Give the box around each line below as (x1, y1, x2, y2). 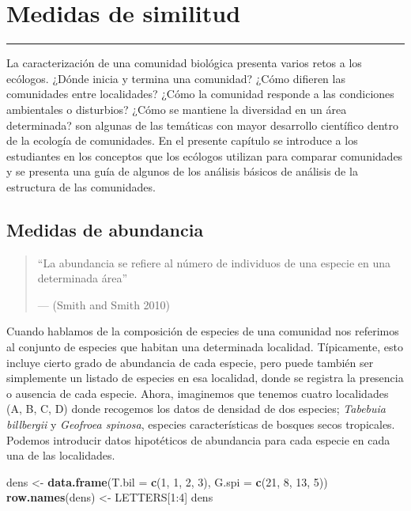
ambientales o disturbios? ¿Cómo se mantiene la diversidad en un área (6, 100, 347, 117)
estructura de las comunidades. (6, 178, 156, 195)
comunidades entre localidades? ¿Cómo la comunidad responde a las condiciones (6, 85, 394, 102)
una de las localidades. (6, 447, 115, 464)
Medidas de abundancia (6, 217, 204, 241)
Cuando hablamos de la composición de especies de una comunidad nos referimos (6, 323, 399, 339)
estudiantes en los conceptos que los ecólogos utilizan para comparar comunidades (6, 147, 403, 164)
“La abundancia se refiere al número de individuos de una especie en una (37, 254, 391, 271)
